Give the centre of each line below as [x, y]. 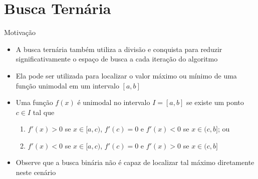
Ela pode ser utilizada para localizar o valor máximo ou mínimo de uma [126, 75]
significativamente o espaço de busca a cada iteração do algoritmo [117, 59]
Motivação [20, 32]
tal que [44, 112]
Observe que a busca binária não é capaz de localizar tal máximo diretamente [135, 162]
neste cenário [36, 172]
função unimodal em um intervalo [67, 85]
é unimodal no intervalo [114, 102]
